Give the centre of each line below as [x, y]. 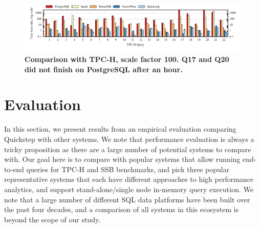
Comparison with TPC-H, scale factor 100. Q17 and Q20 [127, 59]
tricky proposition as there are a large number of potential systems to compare [128, 149]
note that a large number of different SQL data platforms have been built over [127, 199]
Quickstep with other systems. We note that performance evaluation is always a [129, 139]
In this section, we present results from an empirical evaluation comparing [120, 129]
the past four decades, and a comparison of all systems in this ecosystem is [122, 209]
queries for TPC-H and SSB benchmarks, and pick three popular [128, 169]
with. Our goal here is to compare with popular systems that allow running [122, 159]
